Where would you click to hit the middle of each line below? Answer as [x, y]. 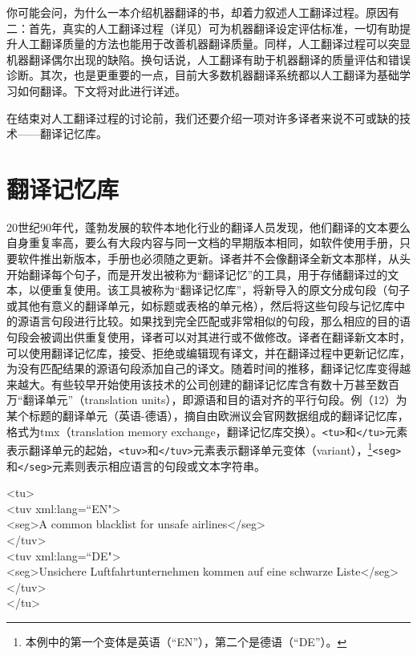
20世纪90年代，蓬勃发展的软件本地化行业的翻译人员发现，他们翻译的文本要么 [208, 226]
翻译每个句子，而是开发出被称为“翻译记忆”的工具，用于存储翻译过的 [208, 274]
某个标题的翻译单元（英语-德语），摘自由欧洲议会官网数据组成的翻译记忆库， [208, 415]
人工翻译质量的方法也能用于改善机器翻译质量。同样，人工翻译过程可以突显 [214, 44]
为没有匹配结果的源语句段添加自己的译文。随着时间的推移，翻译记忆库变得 [203, 368]
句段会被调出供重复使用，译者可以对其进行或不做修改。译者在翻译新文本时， [208, 337]
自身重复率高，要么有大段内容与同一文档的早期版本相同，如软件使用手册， [203, 243]
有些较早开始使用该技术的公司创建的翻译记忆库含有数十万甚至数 [219, 384]
